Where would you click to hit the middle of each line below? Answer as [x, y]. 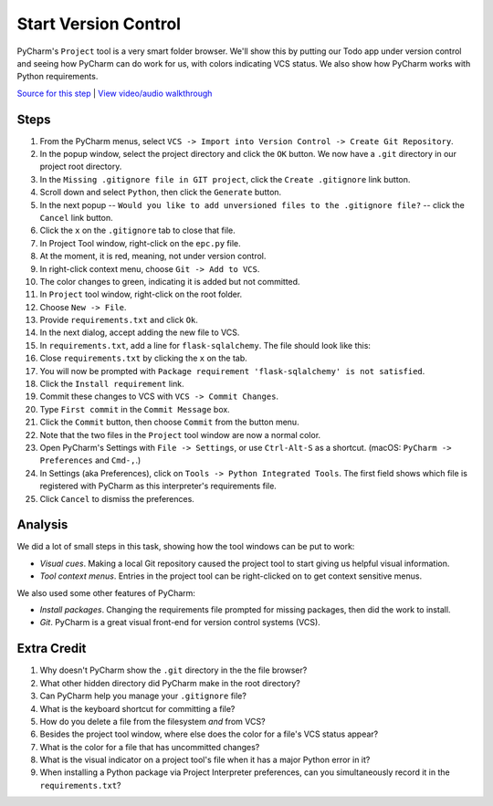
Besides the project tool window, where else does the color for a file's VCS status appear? [209, 734]
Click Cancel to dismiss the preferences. [117, 498]
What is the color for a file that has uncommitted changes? [150, 747]
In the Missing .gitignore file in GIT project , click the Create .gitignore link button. [225, 179]
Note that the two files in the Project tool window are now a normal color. [180, 434]
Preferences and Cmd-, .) [90, 460]
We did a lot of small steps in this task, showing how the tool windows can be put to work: [186, 547]
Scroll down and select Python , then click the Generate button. [161, 193]
